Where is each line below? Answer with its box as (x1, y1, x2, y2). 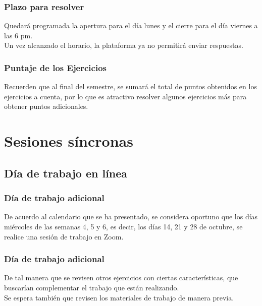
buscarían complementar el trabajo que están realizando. (4, 282, 179, 292)
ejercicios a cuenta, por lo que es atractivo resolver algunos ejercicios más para (4, 91, 247, 101)
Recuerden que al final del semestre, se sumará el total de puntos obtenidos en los (4, 81, 257, 92)
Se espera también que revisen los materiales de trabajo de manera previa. (4, 292, 234, 302)
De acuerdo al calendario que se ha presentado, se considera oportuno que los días (4, 211, 258, 222)
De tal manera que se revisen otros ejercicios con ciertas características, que (4, 272, 238, 283)
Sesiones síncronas (4, 131, 133, 151)
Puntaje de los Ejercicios (4, 61, 107, 74)
